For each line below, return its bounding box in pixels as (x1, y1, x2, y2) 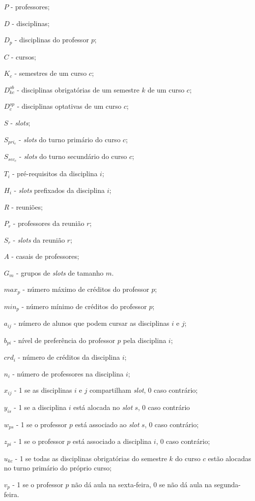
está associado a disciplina (73, 436, 152, 446)
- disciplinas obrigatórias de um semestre (17, 84, 140, 94)
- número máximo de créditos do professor (23, 284, 149, 294)
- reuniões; (11, 201, 43, 212)
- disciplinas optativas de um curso (17, 101, 122, 111)
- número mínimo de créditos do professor (21, 301, 147, 311)
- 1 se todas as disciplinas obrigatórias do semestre (15, 453, 167, 463)
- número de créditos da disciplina (18, 352, 120, 362)
